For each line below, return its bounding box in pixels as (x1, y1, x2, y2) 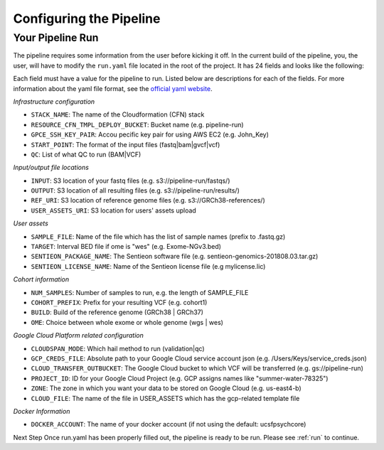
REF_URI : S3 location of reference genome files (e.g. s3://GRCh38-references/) (31, 196, 266, 205)
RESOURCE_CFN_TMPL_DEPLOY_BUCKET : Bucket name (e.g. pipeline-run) (31, 120, 245, 129)
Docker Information (13, 407, 70, 415)
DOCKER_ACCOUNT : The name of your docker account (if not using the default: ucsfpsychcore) (31, 420, 306, 429)
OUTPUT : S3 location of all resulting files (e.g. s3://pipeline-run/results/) (31, 186, 240, 195)
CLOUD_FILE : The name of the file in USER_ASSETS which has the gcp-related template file (31, 394, 300, 402)
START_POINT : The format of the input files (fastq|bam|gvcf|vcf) (31, 140, 220, 149)
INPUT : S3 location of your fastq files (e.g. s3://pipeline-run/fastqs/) (31, 176, 230, 185)
